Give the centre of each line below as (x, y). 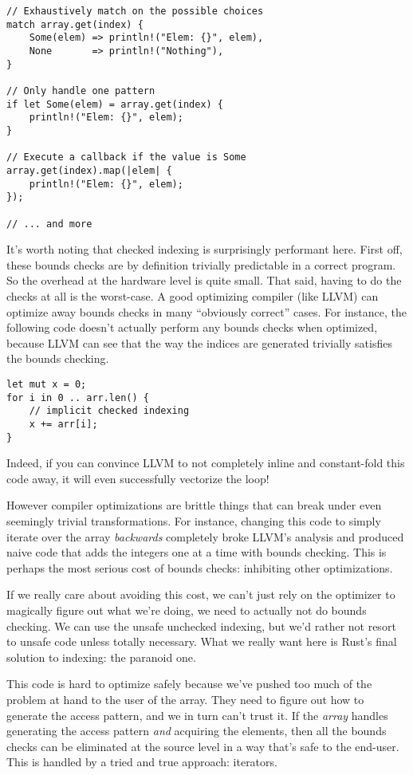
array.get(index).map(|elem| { (89, 170)
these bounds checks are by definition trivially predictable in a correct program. (201, 264)
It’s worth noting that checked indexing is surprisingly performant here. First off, (205, 249)
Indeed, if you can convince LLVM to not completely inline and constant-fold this (206, 463)
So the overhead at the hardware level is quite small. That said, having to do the (204, 280)
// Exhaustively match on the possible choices (135, 11)
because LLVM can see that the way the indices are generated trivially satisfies (199, 342)
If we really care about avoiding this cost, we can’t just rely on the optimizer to (201, 594)
